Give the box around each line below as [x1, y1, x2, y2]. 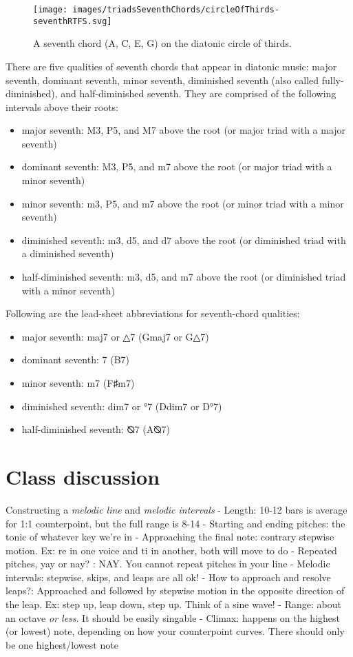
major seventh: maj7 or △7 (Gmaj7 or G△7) [21, 329, 209, 343]
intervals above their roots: [6, 99, 118, 114]
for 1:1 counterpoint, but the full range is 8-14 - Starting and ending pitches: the [6, 516, 345, 530]
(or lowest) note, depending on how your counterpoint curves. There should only [6, 624, 345, 638]
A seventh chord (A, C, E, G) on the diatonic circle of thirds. [33, 36, 292, 50]
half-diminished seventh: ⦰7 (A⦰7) [21, 422, 170, 436]
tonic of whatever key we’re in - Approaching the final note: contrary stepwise [6, 529, 334, 544]
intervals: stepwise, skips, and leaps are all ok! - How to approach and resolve [6, 569, 331, 584]
